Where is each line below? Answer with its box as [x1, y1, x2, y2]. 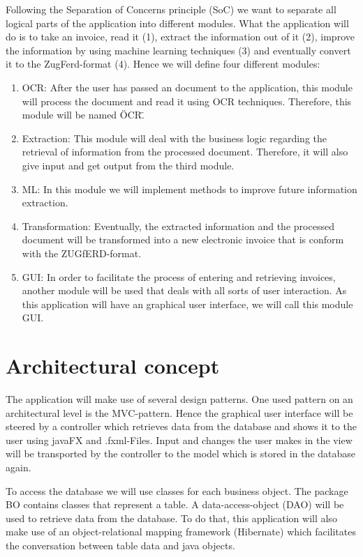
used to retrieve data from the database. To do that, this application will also [6, 510, 337, 525]
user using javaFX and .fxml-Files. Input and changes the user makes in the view [6, 432, 353, 447]
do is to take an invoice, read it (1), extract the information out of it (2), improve [6, 29, 355, 44]
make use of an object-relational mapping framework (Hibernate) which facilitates [6, 524, 356, 539]
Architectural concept [6, 351, 220, 380]
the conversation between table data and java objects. [6, 537, 235, 552]
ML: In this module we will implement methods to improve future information [22, 181, 357, 196]
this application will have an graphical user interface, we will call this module [22, 296, 353, 311]
